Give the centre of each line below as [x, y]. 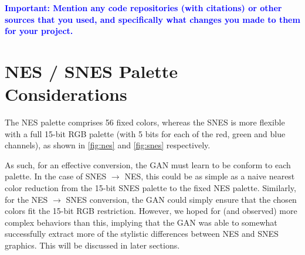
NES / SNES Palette [91, 71]
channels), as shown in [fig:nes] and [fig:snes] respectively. [108, 145]
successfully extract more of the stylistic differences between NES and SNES [142, 234]
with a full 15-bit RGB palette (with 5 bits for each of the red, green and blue [145, 133]
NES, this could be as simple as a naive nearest [210, 176]
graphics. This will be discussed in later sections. [92, 245]
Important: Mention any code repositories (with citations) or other [143, 8]
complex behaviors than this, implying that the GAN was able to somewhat [141, 222]
